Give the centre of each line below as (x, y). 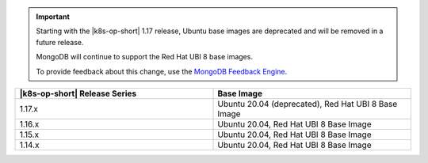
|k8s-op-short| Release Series (78, 93)
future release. (60, 42)
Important (53, 17)
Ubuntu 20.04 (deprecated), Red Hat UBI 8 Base (308, 104)
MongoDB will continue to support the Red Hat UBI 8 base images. (145, 57)
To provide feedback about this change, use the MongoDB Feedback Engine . (162, 71)
